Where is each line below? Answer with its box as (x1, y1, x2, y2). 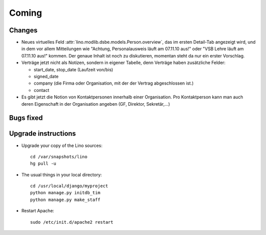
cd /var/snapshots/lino (30, 154, 88, 159)
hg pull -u (30, 161, 57, 167)
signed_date (33, 74, 59, 80)
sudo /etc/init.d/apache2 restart (30, 219, 113, 225)
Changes (9, 26, 38, 34)
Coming (9, 7, 42, 18)
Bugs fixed (9, 114, 43, 122)
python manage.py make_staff (30, 197, 100, 203)
